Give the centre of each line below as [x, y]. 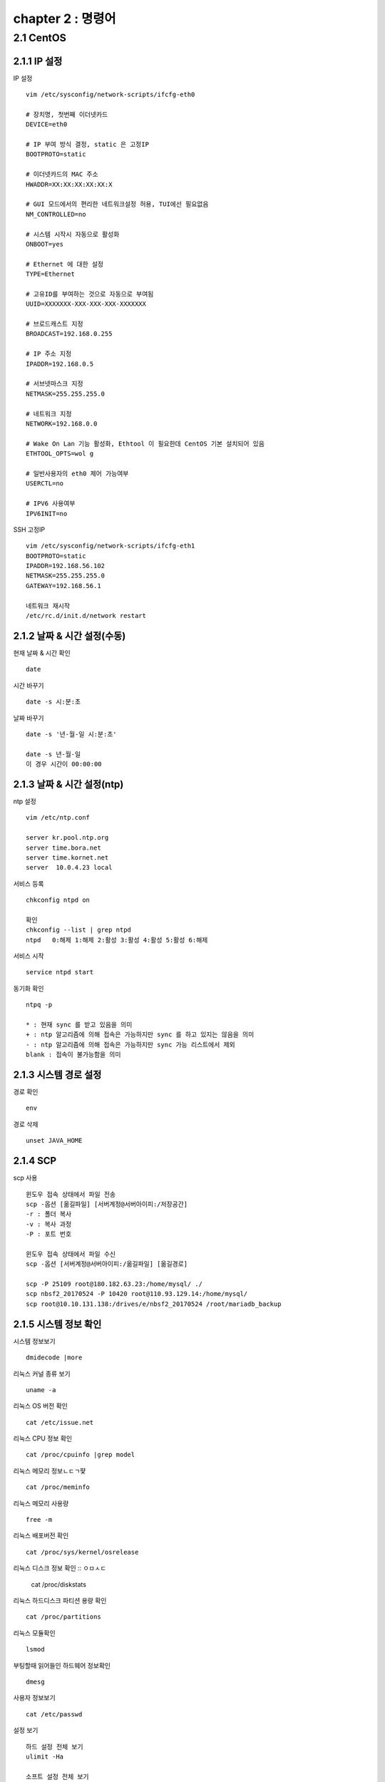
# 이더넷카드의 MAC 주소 [62, 174]
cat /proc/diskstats [59, 1584]
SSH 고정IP [29, 529]
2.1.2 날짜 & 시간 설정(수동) [70, 635]
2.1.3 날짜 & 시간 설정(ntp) [68, 784]
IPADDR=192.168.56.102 [66, 566]
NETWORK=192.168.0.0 [62, 424]
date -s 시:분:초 [53, 702]
